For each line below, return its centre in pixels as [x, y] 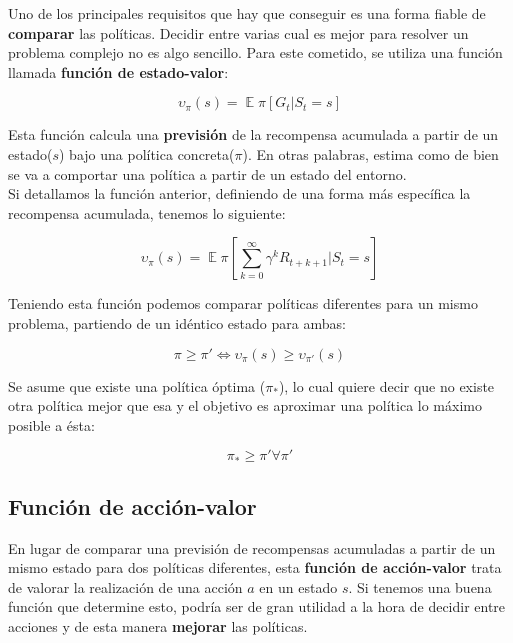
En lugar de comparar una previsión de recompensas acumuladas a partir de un [252, 547]
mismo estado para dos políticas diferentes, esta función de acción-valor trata [255, 567]
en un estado [298, 586]
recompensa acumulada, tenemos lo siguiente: [147, 212]
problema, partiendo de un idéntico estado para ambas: [177, 322]
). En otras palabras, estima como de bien [370, 153]
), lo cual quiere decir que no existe [386, 385]
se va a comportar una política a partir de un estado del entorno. [207, 173]
